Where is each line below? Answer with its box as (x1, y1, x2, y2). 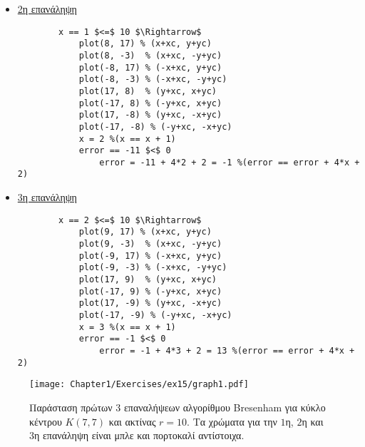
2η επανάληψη (17, 1, 77, 16)
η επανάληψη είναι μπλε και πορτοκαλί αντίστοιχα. (34, 428, 245, 443)
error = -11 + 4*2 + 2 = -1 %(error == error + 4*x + (99, 157, 360, 168)
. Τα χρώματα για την (187, 413, 277, 428)
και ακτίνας (108, 413, 156, 428)
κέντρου (29, 413, 62, 428)
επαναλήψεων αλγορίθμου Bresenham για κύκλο (123, 399, 326, 414)
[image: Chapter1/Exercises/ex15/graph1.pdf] (29, 379, 249, 390)
